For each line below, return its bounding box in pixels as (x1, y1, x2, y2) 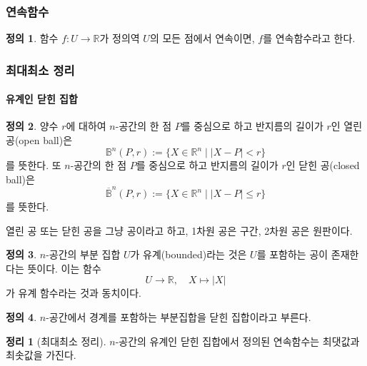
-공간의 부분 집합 (46, 247, 121, 262)
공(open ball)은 (6, 133, 73, 148)
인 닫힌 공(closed (286, 158, 360, 173)
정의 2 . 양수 (6, 118, 59, 133)
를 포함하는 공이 (256, 247, 328, 262)
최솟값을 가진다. (6, 347, 76, 362)
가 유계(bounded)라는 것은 (130, 247, 247, 262)
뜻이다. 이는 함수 (27, 260, 101, 275)
